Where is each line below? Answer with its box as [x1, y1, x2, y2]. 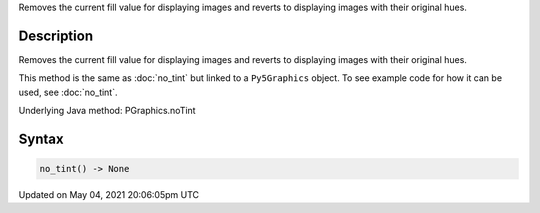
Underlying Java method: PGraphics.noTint [18, 105, 196, 117]
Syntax [18, 130, 64, 147]
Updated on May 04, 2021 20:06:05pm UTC [18, 189, 200, 201]
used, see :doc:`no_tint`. [18, 86, 118, 98]
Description [18, 27, 94, 44]
